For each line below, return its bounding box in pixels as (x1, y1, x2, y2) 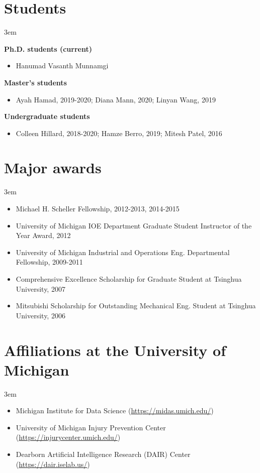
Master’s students (4, 77, 67, 87)
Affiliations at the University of (4, 339, 226, 360)
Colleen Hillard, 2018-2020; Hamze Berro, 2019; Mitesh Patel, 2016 (16, 128, 222, 138)
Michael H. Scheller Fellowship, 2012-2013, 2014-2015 (16, 203, 180, 213)
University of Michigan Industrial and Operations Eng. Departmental (16, 247, 230, 257)
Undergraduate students (4, 111, 90, 122)
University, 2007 (16, 283, 65, 294)
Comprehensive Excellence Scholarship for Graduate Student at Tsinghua (16, 273, 242, 284)
